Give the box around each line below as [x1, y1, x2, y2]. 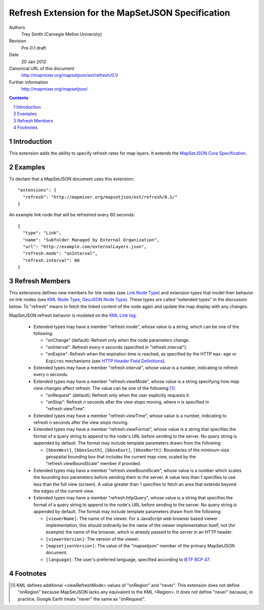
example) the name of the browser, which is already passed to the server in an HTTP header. [45, 529, 233, 535]
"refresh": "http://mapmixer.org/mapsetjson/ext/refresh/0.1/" [22, 194, 178, 200]
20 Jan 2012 [21, 59, 46, 65]
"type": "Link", [22, 230, 62, 236]
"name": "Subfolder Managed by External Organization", [22, 237, 160, 242]
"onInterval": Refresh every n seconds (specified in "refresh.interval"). [45, 344, 188, 350]
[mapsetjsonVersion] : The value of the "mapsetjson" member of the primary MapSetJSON [45, 543, 235, 549]
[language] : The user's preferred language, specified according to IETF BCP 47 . [45, 556, 210, 563]
